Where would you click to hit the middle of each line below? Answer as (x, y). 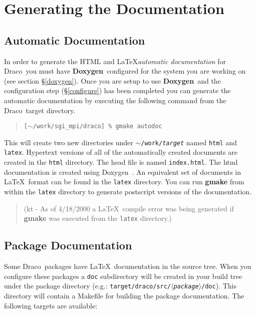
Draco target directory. (40, 110)
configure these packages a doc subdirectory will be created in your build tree (123, 276)
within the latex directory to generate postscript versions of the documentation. (128, 192)
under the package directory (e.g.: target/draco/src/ (87, 286)
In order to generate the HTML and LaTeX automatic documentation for (115, 61)
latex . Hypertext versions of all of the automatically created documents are (121, 152)
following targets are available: (51, 305)
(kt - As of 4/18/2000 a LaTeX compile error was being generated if (129, 208)
